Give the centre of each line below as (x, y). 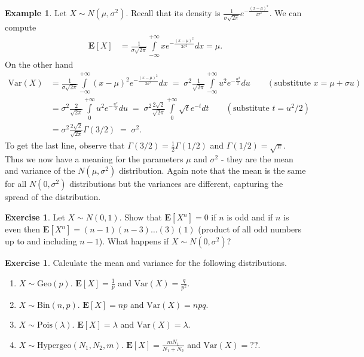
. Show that (140, 217)
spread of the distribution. (53, 197)
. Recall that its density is (173, 13)
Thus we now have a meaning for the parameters (94, 158)
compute (21, 27)
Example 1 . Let (36, 13)
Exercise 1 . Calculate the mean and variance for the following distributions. (146, 263)
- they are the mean (257, 158)
